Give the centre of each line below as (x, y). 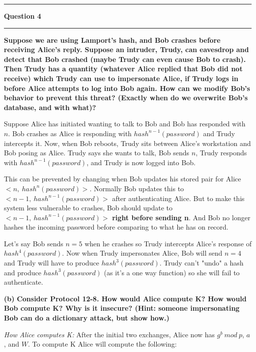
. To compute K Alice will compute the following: (102, 344)
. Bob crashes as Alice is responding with (70, 133)
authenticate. (24, 282)
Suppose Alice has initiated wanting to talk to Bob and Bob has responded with (125, 124)
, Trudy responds (221, 153)
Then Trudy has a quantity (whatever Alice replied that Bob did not (123, 69)
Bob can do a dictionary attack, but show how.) (87, 318)
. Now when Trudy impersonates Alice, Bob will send (142, 253)
